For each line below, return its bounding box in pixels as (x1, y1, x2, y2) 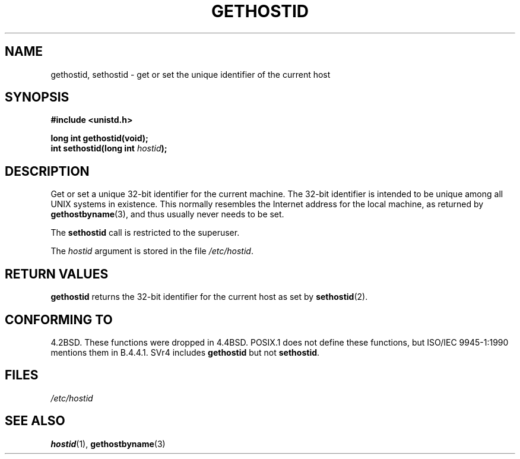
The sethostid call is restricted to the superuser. (50, 227, 240, 238)
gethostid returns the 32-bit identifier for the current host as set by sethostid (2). (50, 292, 368, 302)
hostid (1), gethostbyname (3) (50, 438, 166, 449)
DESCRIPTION (5, 163, 90, 179)
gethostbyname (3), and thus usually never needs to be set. (50, 209, 284, 220)
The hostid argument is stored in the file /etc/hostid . (50, 246, 253, 257)
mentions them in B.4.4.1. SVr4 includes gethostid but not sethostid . (50, 347, 320, 357)
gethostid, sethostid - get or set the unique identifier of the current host (50, 69, 331, 80)
